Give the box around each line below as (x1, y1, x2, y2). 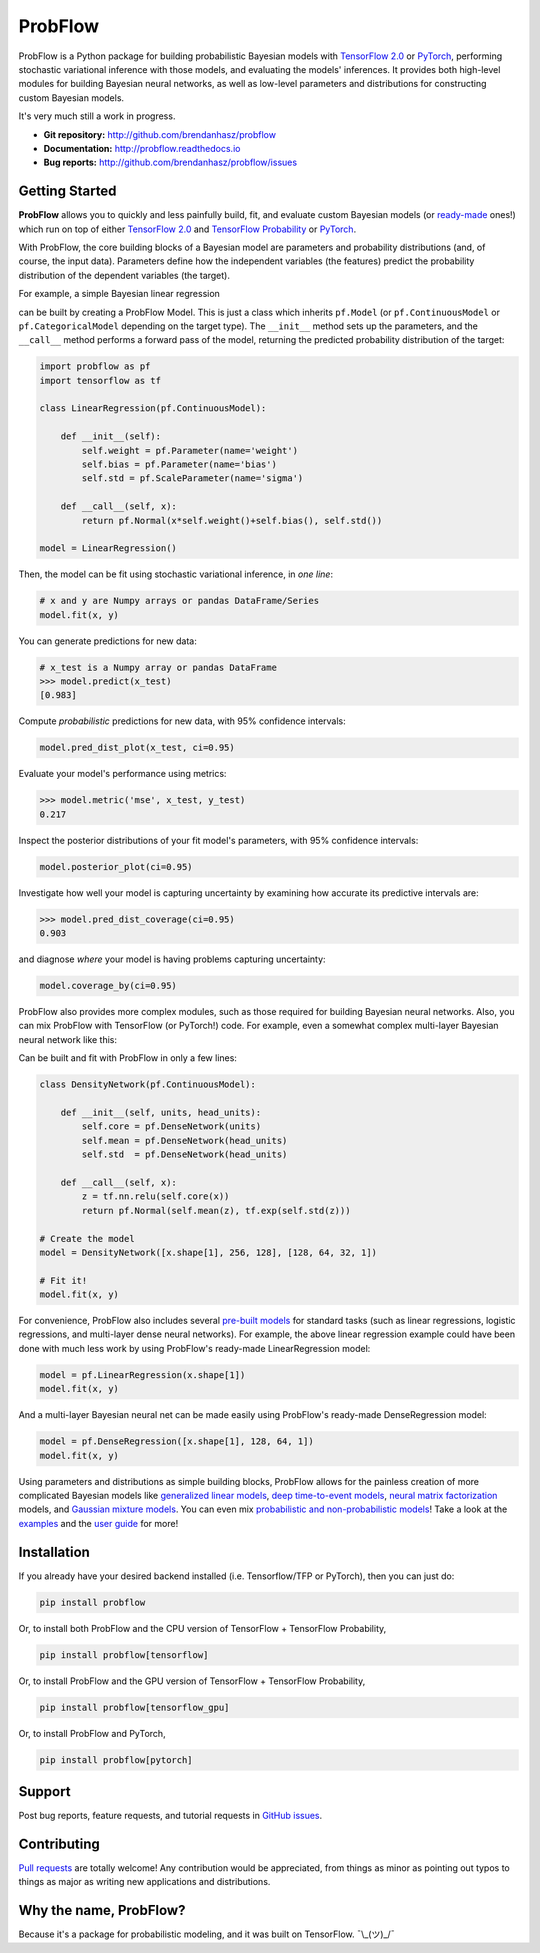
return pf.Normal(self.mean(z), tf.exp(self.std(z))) (81, 1205, 351, 1216)
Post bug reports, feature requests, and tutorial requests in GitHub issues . (18, 1810, 323, 1822)
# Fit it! (39, 1275, 88, 1286)
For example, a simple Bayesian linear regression (18, 288, 220, 300)
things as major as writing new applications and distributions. (18, 1876, 271, 1888)
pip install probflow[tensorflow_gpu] (39, 1701, 230, 1713)
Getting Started (18, 183, 117, 200)
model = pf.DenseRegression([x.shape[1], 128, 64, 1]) (39, 1436, 314, 1447)
